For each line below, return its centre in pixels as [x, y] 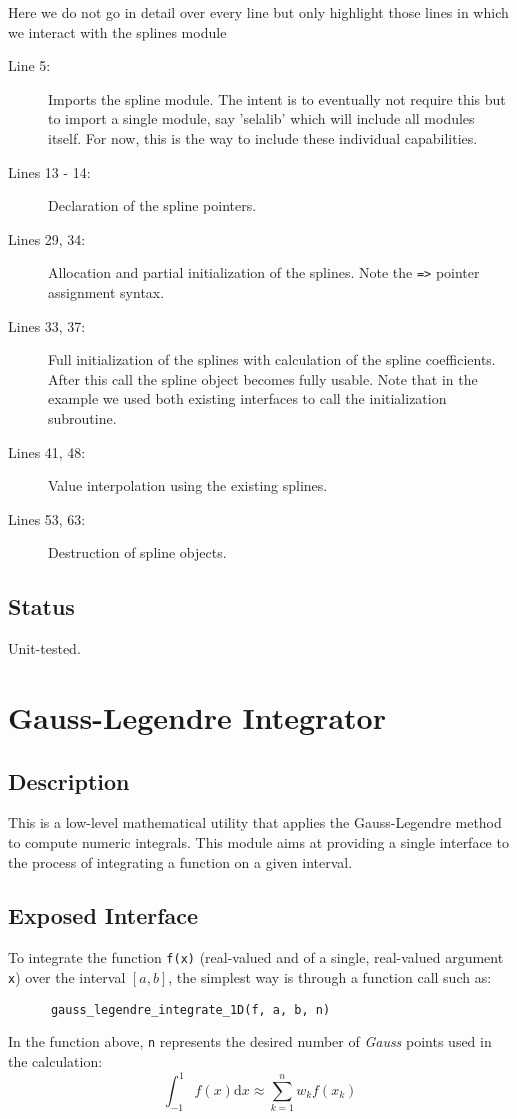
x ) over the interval [67, 976]
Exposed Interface [103, 915]
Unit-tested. [44, 648]
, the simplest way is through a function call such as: [330, 976]
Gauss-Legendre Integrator [197, 716]
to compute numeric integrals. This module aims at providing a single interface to [258, 841]
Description [69, 780]
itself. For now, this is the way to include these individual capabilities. [263, 137]
